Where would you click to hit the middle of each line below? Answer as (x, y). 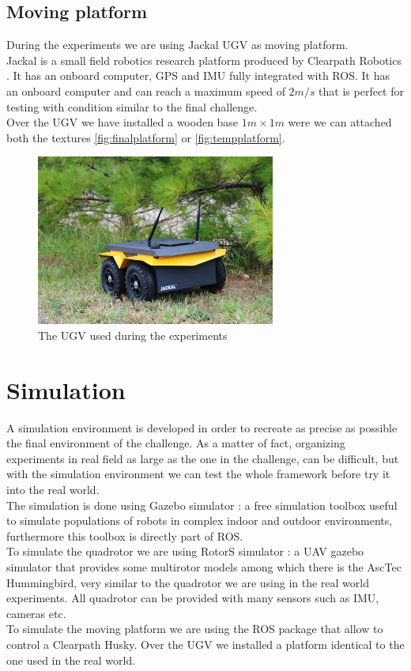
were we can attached (340, 122)
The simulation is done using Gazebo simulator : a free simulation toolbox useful (202, 505)
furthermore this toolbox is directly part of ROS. (125, 535)
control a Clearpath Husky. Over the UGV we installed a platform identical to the (205, 644)
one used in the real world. (71, 660)
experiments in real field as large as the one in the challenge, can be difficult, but (203, 458)
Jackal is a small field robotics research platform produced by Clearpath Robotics (204, 60)
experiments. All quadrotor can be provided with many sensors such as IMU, (193, 598)
